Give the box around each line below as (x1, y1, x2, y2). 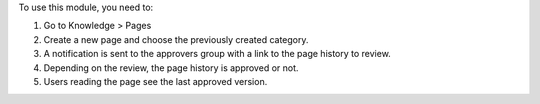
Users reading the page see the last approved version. (43, 75, 268, 87)
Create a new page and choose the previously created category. (43, 33, 309, 45)
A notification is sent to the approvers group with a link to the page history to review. (43, 48, 392, 60)
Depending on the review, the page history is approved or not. (43, 61, 299, 74)
